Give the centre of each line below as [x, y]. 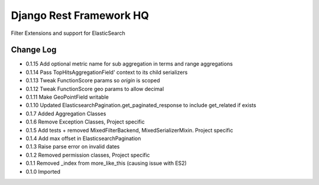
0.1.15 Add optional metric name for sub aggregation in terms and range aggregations [129, 64]
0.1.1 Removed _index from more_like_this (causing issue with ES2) [106, 163]
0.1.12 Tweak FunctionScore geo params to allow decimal [95, 89]
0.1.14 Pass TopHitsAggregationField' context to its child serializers [107, 72]
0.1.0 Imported [43, 171]
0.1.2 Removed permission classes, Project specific [88, 155]
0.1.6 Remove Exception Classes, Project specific [85, 122]
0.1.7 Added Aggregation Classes [66, 113]
